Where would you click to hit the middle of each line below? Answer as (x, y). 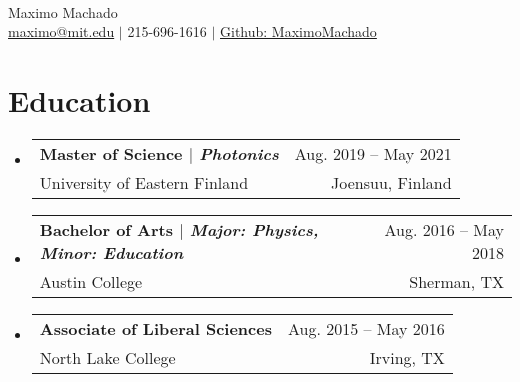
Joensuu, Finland (391, 182)
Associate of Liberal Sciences (155, 328)
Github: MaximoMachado (298, 31)
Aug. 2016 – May (444, 229)
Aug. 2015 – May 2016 (366, 328)
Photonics (239, 153)
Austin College (91, 281)
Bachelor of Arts (106, 229)
